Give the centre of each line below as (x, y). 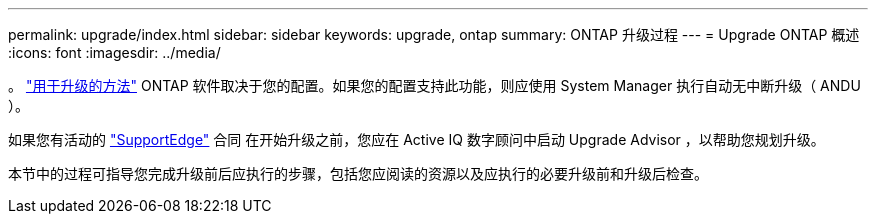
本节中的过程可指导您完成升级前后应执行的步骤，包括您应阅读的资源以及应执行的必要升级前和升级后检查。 (358, 173)
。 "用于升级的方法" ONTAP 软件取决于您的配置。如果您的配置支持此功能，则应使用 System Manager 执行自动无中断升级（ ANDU (434, 85)
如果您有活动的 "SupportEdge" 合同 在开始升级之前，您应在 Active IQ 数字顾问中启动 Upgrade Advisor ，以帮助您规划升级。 (416, 139)
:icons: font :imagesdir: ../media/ (114, 52)
